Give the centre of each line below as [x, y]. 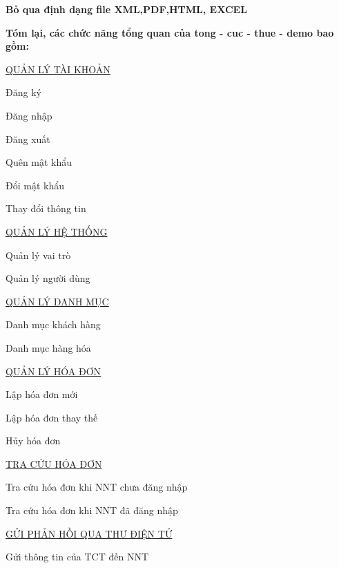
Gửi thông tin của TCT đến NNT [77, 557]
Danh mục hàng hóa [48, 347]
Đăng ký [23, 92]
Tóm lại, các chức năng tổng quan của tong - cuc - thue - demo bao [170, 32]
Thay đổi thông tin [46, 208]
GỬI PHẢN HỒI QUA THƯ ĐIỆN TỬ [89, 533]
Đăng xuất [28, 139]
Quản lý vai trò [38, 255]
